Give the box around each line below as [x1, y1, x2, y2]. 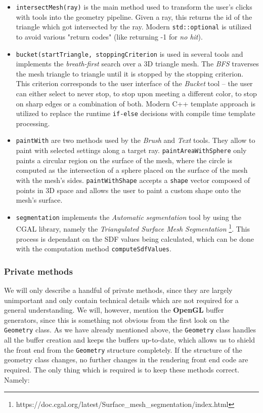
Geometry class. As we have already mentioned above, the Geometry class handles [4, 324, 256, 335]
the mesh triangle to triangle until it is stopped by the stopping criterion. [16, 68, 244, 79]
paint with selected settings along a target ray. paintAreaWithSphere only [16, 145, 247, 156]
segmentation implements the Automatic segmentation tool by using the [16, 211, 241, 222]
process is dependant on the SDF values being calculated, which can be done [16, 233, 254, 244]
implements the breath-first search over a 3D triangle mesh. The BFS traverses [16, 58, 259, 69]
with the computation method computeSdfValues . [16, 243, 171, 254]
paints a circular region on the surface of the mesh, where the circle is [16, 155, 232, 165]
